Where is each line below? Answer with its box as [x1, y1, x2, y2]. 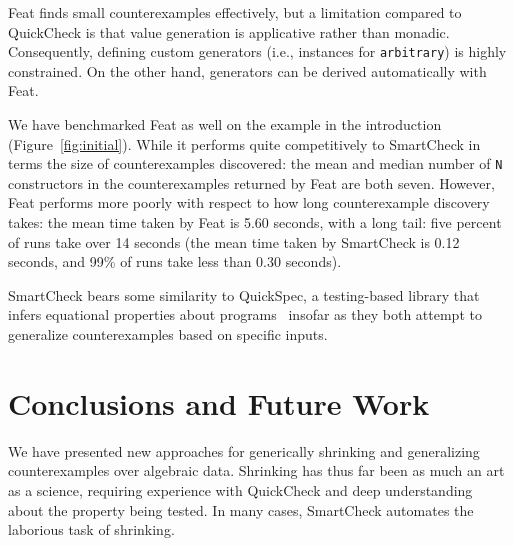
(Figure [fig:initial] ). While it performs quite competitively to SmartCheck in [8, 133, 481, 154]
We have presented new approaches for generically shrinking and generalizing [8, 440, 480, 461]
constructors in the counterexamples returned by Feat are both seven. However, [8, 172, 495, 193]
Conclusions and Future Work [8, 382, 430, 423]
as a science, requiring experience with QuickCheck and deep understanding [8, 479, 473, 500]
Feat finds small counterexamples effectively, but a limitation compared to [8, 2, 462, 22]
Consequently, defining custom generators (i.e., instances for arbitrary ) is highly [8, 41, 507, 62]
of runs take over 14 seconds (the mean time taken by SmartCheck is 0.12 [8, 231, 460, 252]
